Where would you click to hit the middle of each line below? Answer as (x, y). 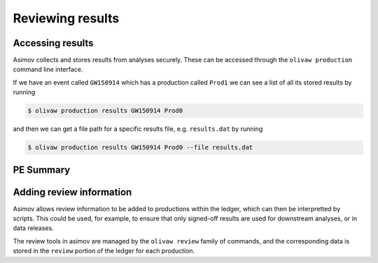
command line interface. (48, 69)
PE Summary (42, 170)
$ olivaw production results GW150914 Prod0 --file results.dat (140, 148)
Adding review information (72, 192)
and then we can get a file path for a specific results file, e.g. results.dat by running (138, 129)
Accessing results (53, 43)
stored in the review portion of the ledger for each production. (104, 251)
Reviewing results (66, 18)
